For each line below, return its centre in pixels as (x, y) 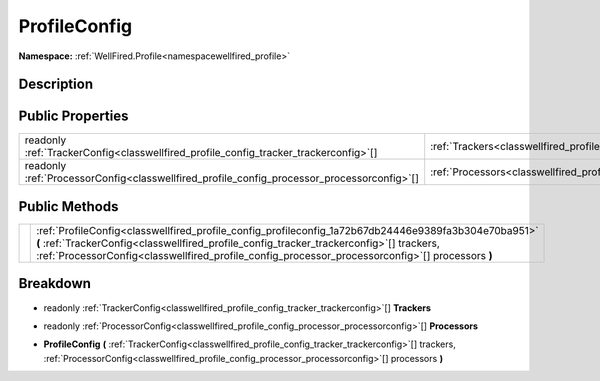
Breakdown (55, 283)
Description (56, 84)
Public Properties (73, 116)
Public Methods (68, 206)
